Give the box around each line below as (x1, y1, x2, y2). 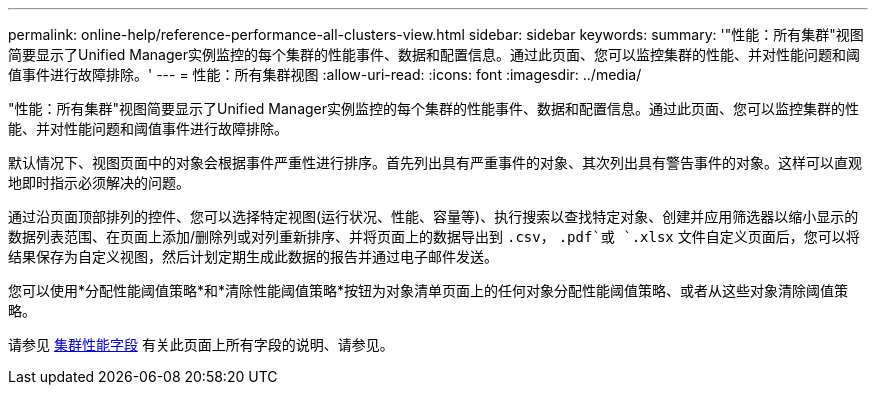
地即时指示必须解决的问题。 (8, 174, 190, 191)
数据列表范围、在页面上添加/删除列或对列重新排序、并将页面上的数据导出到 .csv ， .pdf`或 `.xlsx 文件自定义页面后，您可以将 (8, 228, 860, 245)
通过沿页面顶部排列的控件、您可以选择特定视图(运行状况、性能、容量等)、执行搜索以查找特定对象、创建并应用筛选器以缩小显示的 (8, 208, 859, 225)
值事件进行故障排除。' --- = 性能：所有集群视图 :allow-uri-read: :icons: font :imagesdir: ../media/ (8, 66, 642, 83)
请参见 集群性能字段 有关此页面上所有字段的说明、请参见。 (8, 336, 394, 353)
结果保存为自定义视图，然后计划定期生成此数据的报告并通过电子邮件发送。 (8, 248, 498, 265)
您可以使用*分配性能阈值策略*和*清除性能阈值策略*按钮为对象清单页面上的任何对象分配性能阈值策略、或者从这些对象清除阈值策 (8, 282, 849, 299)
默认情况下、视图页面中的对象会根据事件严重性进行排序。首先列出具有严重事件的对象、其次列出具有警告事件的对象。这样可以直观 (8, 154, 862, 171)
